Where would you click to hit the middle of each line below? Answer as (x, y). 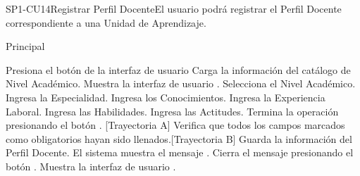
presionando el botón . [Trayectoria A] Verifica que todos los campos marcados (175, 125)
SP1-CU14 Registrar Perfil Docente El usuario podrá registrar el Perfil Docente (174, 8)
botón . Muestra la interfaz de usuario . (91, 166)
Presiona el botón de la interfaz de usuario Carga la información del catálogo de (178, 69)
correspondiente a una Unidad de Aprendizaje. (106, 22)
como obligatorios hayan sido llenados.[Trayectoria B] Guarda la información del (179, 138)
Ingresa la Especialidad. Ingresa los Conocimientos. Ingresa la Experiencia (166, 97)
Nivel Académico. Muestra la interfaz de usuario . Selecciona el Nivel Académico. (181, 83)
